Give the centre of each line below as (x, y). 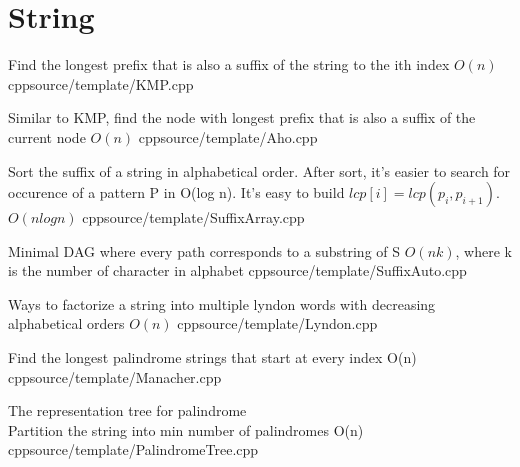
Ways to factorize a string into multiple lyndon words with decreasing (222, 303)
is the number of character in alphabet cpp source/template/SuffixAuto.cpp (237, 270)
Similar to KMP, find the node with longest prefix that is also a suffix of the (242, 117)
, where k (483, 250)
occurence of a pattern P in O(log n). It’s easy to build (176, 192)
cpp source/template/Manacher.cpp (115, 376)
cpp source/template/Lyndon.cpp (277, 323)
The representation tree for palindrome (127, 410)
